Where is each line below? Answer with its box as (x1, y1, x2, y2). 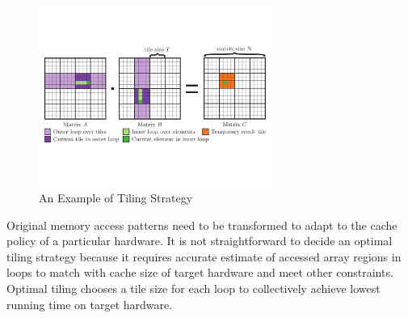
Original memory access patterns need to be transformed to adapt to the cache (6, 216, 397, 233)
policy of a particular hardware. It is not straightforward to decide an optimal (6, 232, 393, 249)
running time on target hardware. (6, 295, 173, 312)
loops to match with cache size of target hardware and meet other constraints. (6, 264, 393, 281)
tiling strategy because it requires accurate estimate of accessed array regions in (6, 248, 402, 265)
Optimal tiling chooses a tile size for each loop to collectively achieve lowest (6, 280, 381, 297)
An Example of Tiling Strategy (39, 189, 193, 206)
